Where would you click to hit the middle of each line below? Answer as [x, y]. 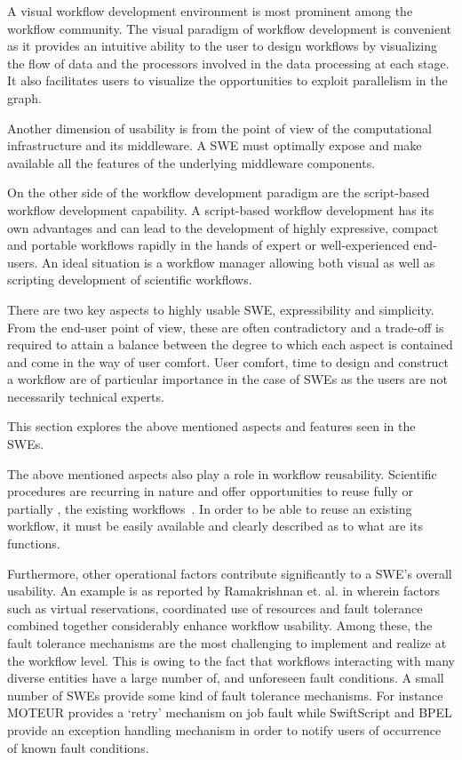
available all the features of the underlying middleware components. [191, 162]
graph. [24, 97]
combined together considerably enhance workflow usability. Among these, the [220, 625]
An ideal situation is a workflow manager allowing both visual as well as [239, 262]
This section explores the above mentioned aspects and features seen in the [211, 426]
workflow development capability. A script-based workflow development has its [221, 209]
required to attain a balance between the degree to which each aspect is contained [230, 344]
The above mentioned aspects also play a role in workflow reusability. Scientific [222, 473]
